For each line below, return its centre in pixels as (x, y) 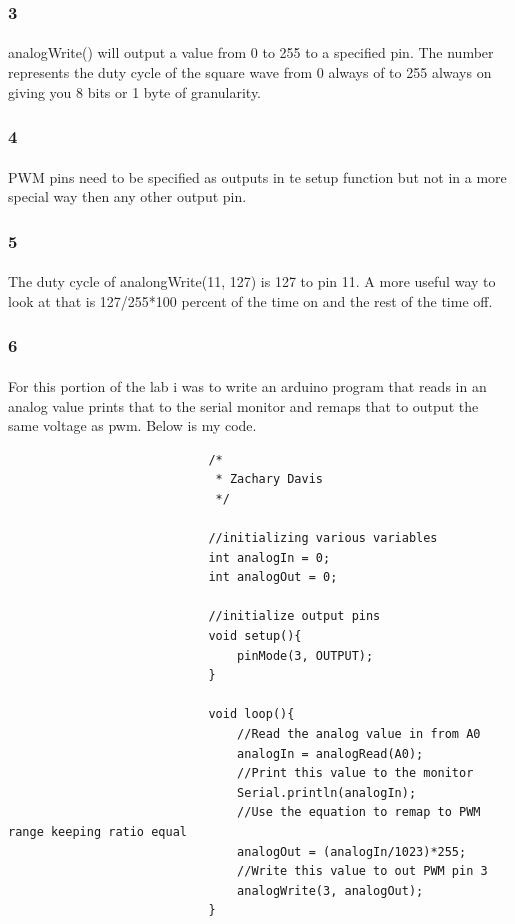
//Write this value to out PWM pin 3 (362, 871)
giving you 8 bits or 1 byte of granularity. (135, 91)
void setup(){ (255, 636)
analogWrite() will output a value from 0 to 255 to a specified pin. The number (251, 52)
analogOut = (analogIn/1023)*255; (352, 851)
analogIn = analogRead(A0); (330, 753)
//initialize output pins (294, 616)
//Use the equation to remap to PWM (359, 812)
